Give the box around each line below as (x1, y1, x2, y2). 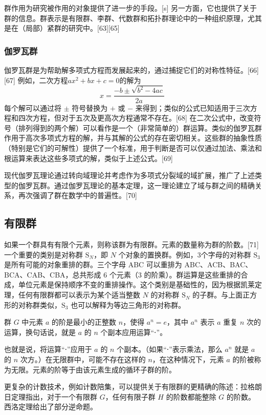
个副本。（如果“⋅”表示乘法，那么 (117, 344, 223, 354)
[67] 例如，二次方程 (4, 74, 68, 85)
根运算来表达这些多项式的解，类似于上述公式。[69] (4, 152, 173, 163)
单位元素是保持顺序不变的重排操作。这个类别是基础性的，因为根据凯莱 (18, 279, 255, 290)
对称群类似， (18, 299, 61, 310)
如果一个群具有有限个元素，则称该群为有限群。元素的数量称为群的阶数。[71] (4, 239, 259, 250)
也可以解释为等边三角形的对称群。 (71, 299, 186, 310)
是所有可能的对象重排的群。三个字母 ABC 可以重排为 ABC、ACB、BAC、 (4, 259, 253, 270)
